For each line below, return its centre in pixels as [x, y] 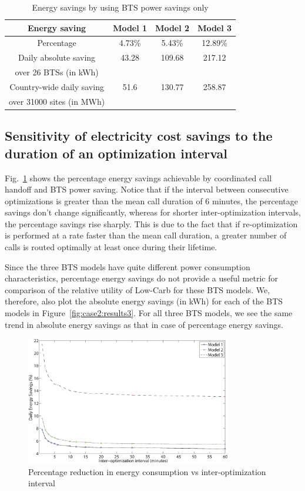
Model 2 [172, 27]
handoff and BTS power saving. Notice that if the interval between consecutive [147, 189]
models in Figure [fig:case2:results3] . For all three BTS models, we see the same [149, 313]
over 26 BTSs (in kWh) [57, 72]
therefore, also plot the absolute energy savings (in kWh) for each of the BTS [144, 301]
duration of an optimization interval [116, 153]
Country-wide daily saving [57, 86]
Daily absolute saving [57, 57]
